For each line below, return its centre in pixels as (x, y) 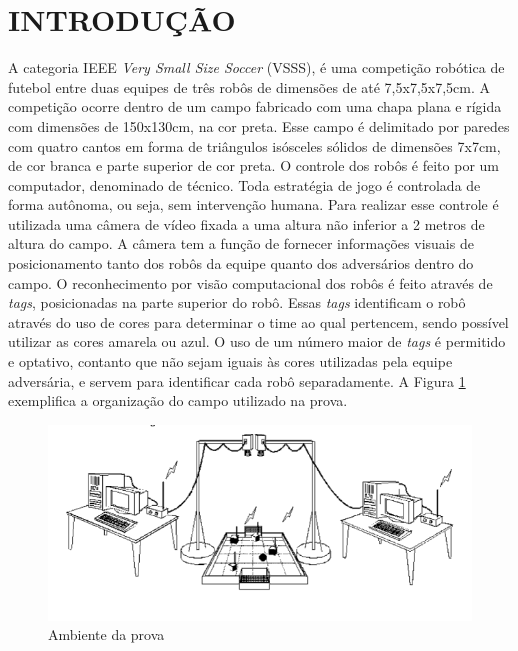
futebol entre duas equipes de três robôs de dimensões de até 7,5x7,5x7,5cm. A (249, 86)
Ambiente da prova (106, 634)
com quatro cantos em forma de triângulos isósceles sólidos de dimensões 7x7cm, (254, 145)
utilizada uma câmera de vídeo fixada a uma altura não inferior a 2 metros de (246, 223)
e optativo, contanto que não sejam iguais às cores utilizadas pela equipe (230, 361)
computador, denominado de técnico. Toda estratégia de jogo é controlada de (244, 184)
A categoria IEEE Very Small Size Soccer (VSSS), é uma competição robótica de (256, 67)
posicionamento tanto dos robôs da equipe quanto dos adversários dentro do (241, 263)
